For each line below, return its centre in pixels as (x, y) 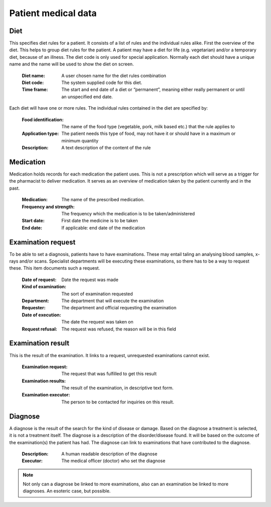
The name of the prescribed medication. (103, 200)
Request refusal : (39, 329)
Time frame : (35, 90)
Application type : (40, 134)
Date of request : (39, 280)
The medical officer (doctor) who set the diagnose (113, 461)
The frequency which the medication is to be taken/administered (128, 214)
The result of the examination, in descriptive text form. (118, 388)
